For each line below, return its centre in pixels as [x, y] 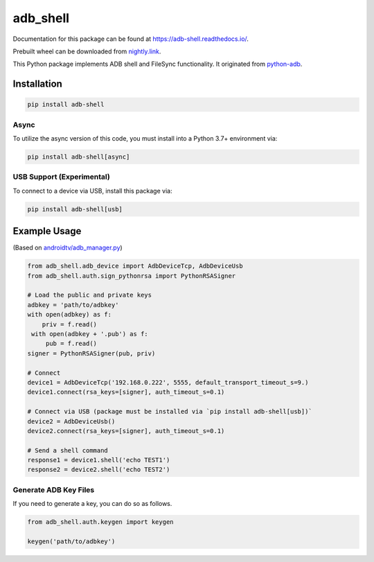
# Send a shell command [68, 450]
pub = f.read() [71, 344]
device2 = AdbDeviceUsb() [71, 421]
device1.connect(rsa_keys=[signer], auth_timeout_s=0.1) [126, 392]
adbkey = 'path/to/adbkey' [73, 305]
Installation [37, 84]
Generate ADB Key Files [54, 490]
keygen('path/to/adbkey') [71, 541]
